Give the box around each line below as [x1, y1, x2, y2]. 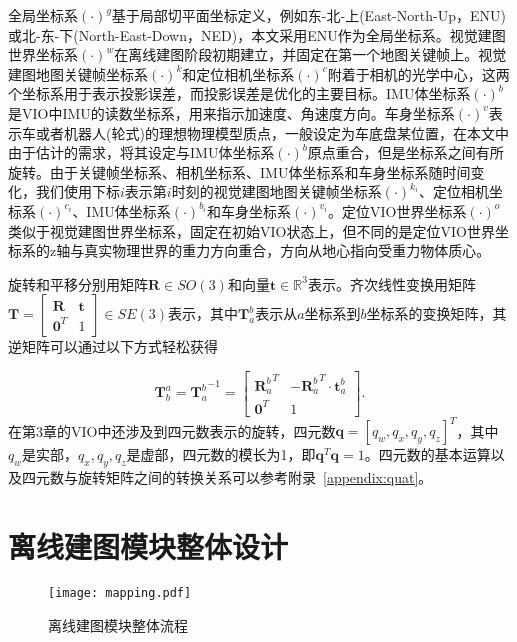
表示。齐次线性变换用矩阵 [307, 273, 476, 294]
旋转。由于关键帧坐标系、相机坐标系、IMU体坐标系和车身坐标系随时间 [8, 161, 471, 182]
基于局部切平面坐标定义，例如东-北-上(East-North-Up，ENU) [111, 5, 506, 25]
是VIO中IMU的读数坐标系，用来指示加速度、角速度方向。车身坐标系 [8, 102, 455, 123]
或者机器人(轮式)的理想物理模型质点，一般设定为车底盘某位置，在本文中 [35, 122, 509, 143]
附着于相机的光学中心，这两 [327, 63, 510, 84]
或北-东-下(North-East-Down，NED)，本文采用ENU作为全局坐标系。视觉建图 [8, 24, 506, 45]
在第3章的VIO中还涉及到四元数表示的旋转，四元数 [8, 420, 336, 441]
